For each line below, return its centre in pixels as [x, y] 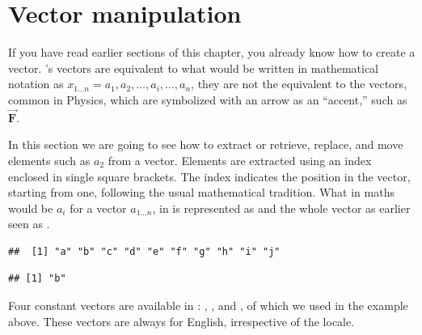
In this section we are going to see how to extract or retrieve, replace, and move [206, 144]
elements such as [49, 160]
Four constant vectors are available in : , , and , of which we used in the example [208, 305]
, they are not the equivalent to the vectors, [299, 84]
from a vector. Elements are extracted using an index [240, 160]
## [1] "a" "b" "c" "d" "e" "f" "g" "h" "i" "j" [144, 251]
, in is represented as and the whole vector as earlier [281, 208]
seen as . [29, 224]
